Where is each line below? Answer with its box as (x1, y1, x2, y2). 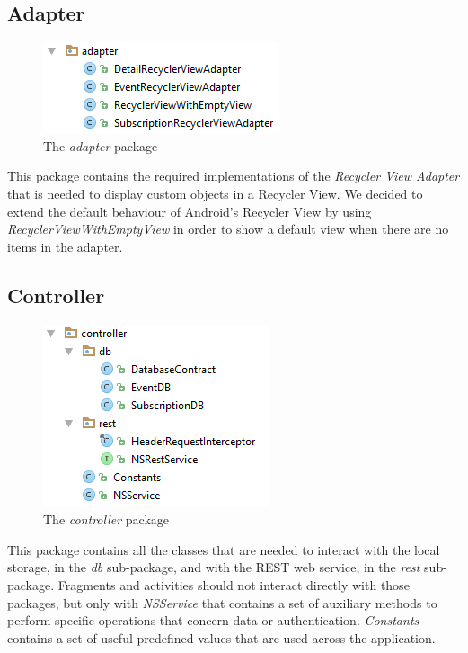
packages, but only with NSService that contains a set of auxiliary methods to (7, 593, 437, 612)
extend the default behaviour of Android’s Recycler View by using (7, 201, 372, 220)
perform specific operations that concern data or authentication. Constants (7, 611, 419, 630)
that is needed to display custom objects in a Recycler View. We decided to (7, 183, 423, 202)
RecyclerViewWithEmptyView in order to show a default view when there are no (7, 219, 449, 238)
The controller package (43, 510, 170, 529)
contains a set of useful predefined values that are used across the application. (7, 628, 436, 647)
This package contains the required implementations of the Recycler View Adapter (7, 166, 460, 185)
